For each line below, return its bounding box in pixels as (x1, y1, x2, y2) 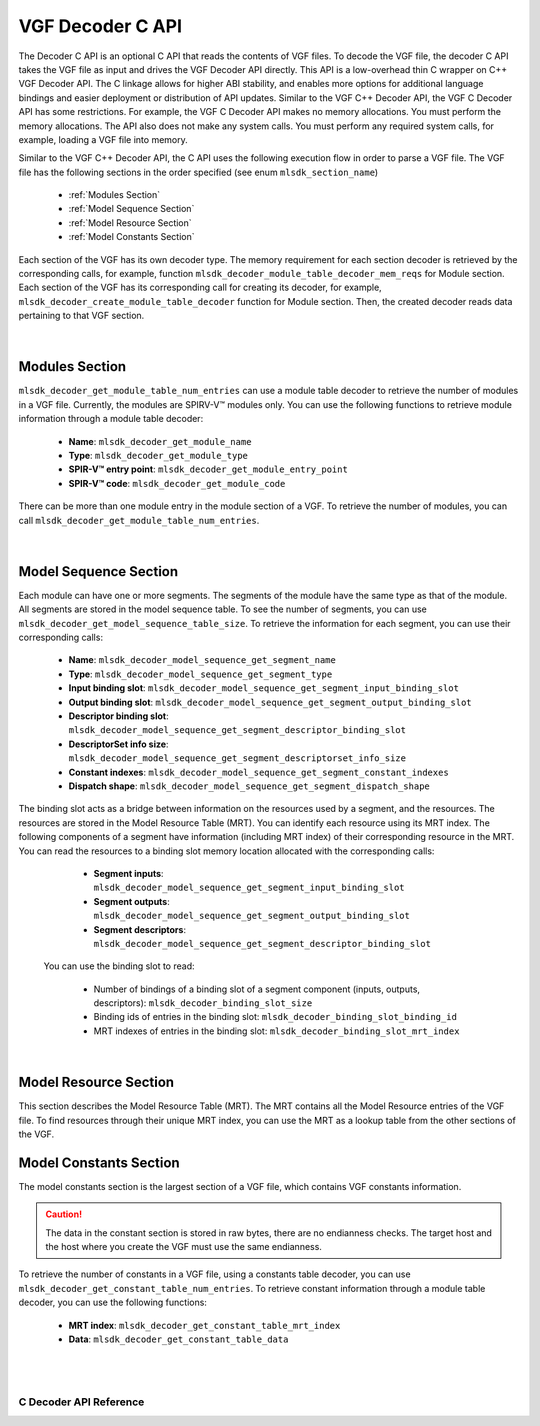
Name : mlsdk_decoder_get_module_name (68, 435, 252, 447)
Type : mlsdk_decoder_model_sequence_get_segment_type (68, 668, 333, 680)
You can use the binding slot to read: (43, 960, 195, 972)
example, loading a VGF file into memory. (18, 133, 189, 145)
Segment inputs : (93, 867, 164, 879)
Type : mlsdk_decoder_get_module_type (68, 450, 249, 462)
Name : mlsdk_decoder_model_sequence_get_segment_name (68, 654, 337, 666)
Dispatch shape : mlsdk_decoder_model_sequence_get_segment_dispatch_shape (68, 780, 430, 792)
